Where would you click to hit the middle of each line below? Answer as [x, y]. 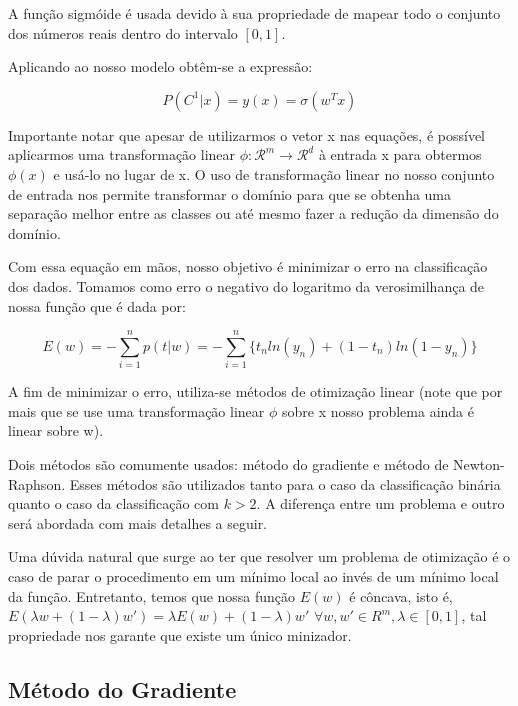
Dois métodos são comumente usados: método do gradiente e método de [228, 464]
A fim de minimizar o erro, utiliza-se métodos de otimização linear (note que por [255, 391]
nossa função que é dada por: [97, 305]
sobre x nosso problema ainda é [377, 410]
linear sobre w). [56, 430]
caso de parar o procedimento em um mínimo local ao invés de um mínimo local [253, 576]
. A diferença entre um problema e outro [380, 503]
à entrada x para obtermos [400, 154]
